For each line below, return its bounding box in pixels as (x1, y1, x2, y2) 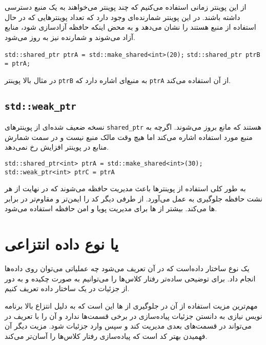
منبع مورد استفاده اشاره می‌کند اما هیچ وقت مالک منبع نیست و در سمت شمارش (5, 131, 253, 142)
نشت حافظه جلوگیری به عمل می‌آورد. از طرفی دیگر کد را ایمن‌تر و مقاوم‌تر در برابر (5, 193, 262, 204)
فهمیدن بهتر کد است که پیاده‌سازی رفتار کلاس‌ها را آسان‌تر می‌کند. (5, 330, 208, 341)
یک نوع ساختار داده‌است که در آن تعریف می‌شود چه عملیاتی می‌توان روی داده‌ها (5, 263, 250, 274)
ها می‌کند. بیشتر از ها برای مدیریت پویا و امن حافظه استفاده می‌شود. (5, 203, 217, 214)
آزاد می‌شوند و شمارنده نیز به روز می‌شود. (5, 31, 135, 42)
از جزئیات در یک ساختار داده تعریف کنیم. (5, 283, 130, 294)
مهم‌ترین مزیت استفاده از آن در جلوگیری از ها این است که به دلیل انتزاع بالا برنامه (5, 300, 258, 311)
